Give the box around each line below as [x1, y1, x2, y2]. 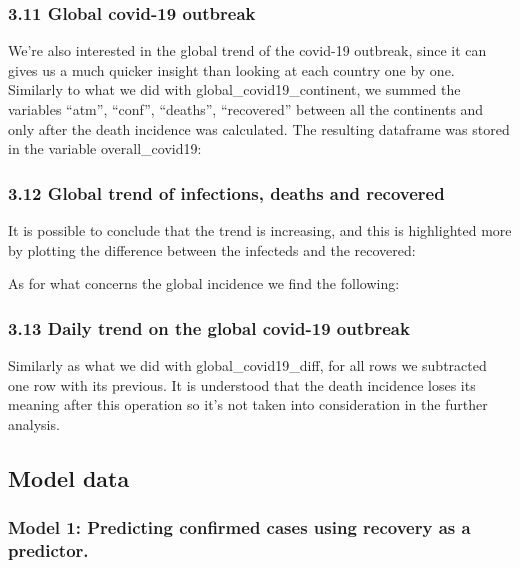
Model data [8, 462, 130, 493]
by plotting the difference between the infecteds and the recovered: [8, 239, 416, 260]
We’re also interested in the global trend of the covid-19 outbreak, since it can [8, 40, 487, 61]
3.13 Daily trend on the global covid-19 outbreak [8, 315, 410, 340]
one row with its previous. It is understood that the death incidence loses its [8, 374, 476, 395]
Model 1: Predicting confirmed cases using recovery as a [8, 515, 471, 540]
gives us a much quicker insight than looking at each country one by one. [8, 59, 455, 80]
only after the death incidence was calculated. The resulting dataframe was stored [8, 118, 510, 139]
